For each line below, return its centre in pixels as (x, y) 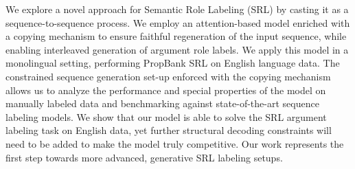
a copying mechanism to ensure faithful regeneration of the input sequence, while (176, 36)
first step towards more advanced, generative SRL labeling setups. (144, 157)
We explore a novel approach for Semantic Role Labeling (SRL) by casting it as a (177, 9)
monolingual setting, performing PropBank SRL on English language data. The (173, 63)
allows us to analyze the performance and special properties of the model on (166, 90)
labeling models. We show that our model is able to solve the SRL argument (166, 116)
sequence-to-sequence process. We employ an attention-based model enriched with (178, 22)
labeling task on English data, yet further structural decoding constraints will (169, 130)
